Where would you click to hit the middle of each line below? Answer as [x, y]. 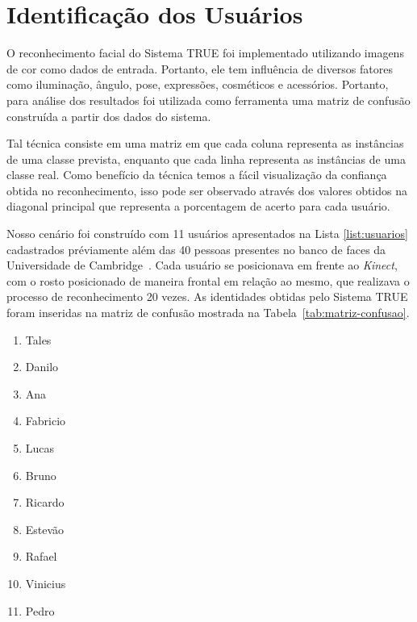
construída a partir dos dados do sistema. [109, 116]
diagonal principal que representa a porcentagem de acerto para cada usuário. [198, 206]
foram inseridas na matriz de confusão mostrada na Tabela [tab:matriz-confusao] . [208, 313]
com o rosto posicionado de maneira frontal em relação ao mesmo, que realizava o [208, 280]
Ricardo [45, 502]
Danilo [42, 367]
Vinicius [46, 583]
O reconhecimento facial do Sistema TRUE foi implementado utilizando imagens [205, 53]
